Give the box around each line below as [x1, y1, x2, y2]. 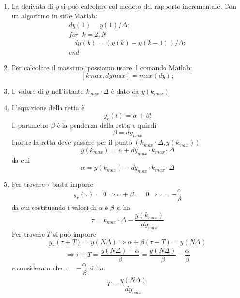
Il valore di [11, 86, 44, 96]
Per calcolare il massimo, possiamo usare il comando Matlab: [11, 62, 192, 73]
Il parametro [11, 119, 49, 130]
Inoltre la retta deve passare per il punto [11, 137, 132, 147]
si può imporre [53, 229, 96, 239]
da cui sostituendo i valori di [11, 202, 96, 212]
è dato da [111, 86, 139, 96]
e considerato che [11, 263, 62, 273]
